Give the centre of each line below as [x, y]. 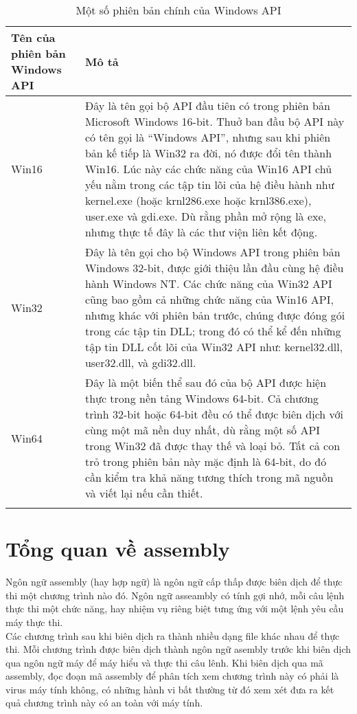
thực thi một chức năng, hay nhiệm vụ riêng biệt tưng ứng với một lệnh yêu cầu [175, 609]
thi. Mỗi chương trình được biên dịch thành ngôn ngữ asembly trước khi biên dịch [178, 649]
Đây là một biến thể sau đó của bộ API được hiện [206, 382]
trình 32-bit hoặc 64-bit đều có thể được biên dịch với [214, 414]
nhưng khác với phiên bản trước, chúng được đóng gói [215, 315]
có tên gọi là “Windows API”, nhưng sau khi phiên [208, 137]
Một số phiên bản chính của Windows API [178, 10]
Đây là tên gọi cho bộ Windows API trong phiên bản [212, 252]
